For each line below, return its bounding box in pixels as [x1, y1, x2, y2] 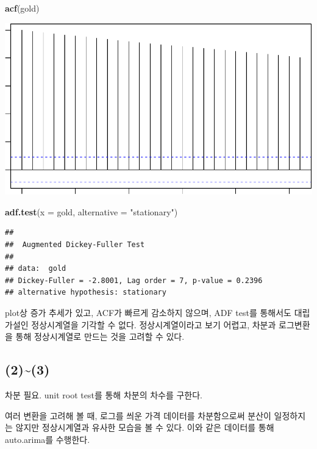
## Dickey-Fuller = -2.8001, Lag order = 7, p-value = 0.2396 [5, 276, 263, 285]
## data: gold [5, 264, 66, 273]
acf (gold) [5, 2, 40, 14]
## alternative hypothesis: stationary [5, 288, 166, 297]
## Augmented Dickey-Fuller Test [5, 240, 145, 250]
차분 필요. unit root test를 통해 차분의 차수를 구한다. [5, 388, 203, 401]
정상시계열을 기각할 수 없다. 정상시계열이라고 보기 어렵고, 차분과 [31, 318, 276, 331]
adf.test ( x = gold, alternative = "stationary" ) [5, 205, 178, 218]
